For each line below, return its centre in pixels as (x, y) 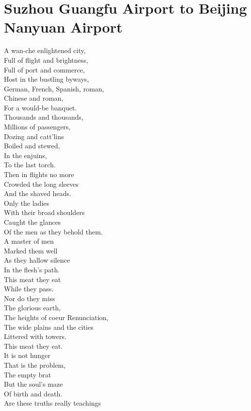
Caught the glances (33, 222)
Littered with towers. (35, 336)
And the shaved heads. (38, 193)
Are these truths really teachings (52, 403)
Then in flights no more (39, 174)
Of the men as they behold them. (53, 231)
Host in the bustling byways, (47, 79)
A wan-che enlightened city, (45, 50)
